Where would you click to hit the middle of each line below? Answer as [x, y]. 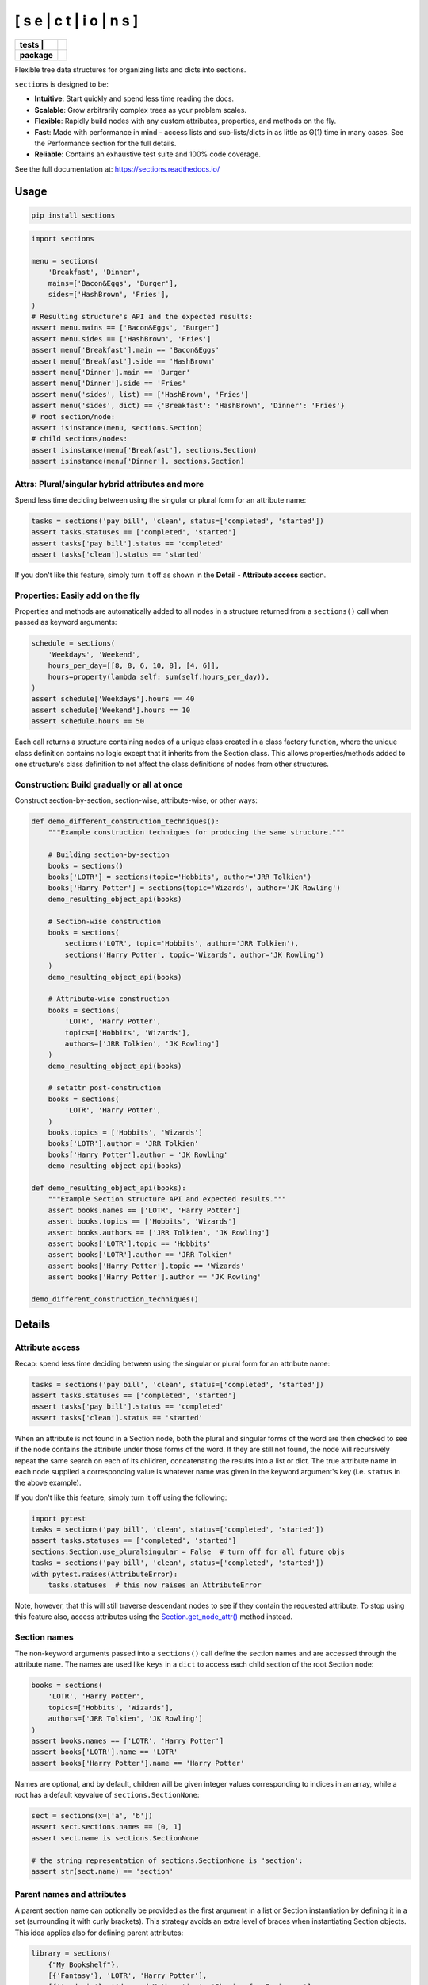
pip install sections [73, 215]
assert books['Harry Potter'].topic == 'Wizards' [146, 1266]
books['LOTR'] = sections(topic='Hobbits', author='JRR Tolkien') [180, 877]
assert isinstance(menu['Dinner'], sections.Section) [138, 461]
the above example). [48, 1483]
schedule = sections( [73, 644]
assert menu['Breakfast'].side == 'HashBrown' [123, 361]
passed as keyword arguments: [66, 622]
